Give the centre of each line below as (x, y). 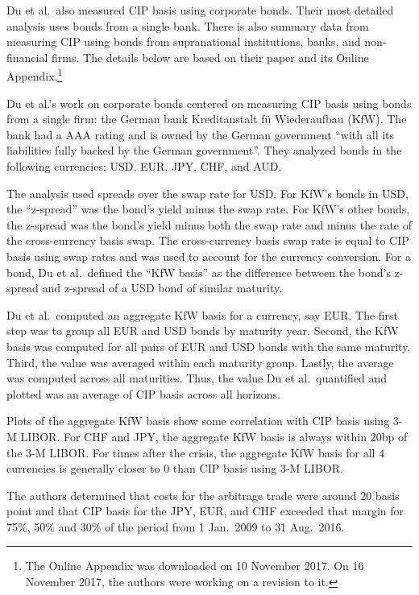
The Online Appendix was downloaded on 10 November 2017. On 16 (195, 566)
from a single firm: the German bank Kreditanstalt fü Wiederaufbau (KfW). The (207, 119)
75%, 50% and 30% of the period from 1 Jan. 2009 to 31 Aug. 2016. (176, 526)
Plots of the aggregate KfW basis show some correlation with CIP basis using (198, 421)
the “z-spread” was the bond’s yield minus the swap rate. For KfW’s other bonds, (208, 209)
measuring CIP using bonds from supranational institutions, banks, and (184, 41)
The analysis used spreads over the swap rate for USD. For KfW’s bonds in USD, (207, 193)
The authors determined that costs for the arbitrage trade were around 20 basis (203, 495)
